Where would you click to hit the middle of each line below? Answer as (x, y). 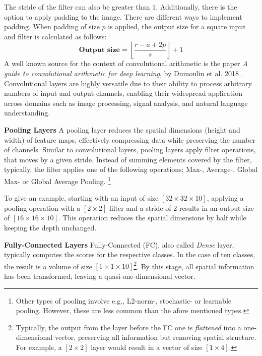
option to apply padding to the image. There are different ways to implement (123, 16)
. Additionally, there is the (196, 7)
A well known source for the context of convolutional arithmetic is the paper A (126, 63)
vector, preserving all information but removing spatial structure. (155, 337)
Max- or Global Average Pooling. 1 (57, 180)
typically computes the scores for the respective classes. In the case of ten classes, (130, 254)
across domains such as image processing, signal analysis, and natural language (126, 103)
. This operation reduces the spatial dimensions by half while (152, 218)
